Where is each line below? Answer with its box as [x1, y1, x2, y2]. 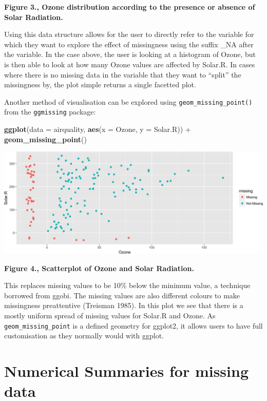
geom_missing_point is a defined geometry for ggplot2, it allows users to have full [4, 320, 263, 331]
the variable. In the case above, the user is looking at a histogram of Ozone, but [4, 49, 256, 60]
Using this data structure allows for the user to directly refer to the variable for [4, 29, 254, 40]
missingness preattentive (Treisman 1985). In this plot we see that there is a [4, 300, 243, 311]
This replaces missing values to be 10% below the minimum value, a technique [4, 280, 251, 291]
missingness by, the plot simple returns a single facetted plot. [4, 79, 196, 90]
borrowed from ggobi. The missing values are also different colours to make [4, 290, 240, 300]
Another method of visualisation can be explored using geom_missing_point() [4, 96, 253, 107]
